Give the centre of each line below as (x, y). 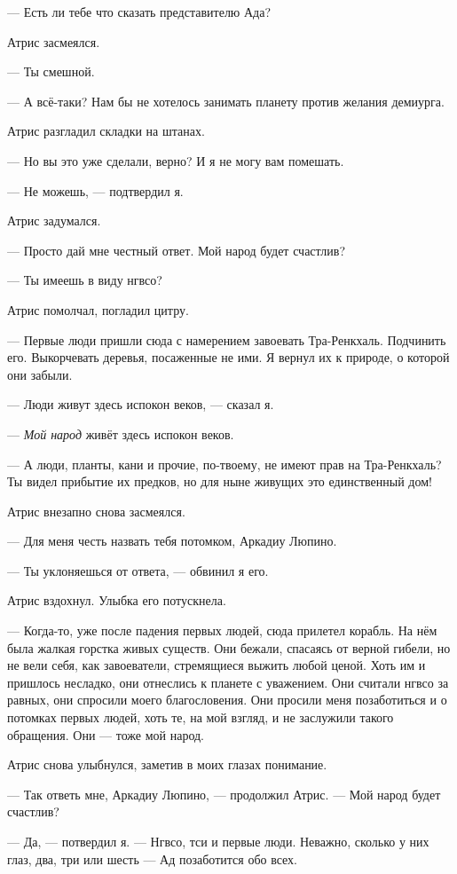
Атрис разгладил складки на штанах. (106, 131)
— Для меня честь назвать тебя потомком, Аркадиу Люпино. (172, 541)
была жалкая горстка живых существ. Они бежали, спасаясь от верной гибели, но (229, 647)
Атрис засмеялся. (54, 41)
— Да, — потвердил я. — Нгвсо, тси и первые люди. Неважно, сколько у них (218, 841)
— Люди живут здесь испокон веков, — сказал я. (141, 404)
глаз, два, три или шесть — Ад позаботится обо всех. (152, 858)
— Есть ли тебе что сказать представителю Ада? (139, 12)
